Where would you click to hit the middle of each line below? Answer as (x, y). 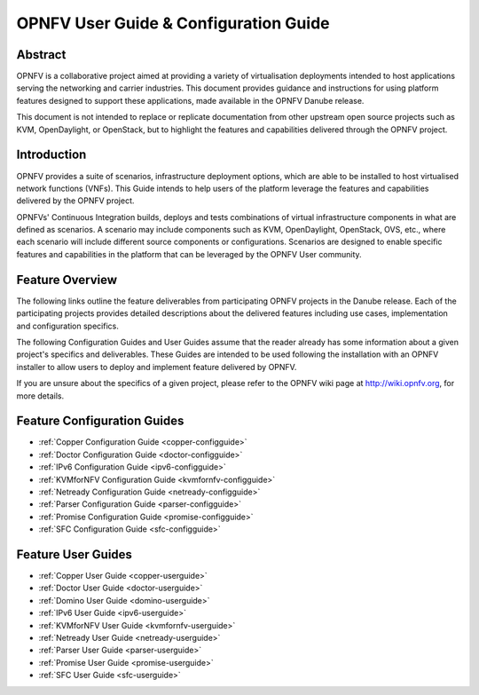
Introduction (51, 155)
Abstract (41, 55)
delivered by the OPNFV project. (75, 201)
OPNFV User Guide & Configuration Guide (173, 23)
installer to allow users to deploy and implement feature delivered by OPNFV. (157, 367)
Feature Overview (67, 280)
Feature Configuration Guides (100, 421)
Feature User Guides (75, 554)
